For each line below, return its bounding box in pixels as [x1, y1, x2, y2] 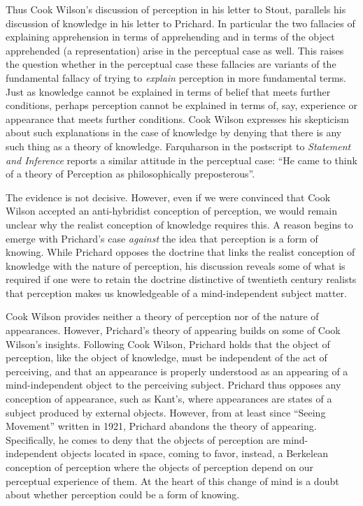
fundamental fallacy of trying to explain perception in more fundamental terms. [6, 70, 347, 85]
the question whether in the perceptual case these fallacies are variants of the [6, 57, 336, 71]
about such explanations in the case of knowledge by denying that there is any [6, 125, 342, 140]
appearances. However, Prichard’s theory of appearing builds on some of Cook [6, 323, 341, 338]
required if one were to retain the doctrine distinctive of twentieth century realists [6, 272, 357, 287]
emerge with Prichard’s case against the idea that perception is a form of [6, 231, 318, 245]
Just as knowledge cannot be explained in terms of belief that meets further [6, 84, 331, 99]
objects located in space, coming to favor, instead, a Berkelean [61, 446, 328, 461]
